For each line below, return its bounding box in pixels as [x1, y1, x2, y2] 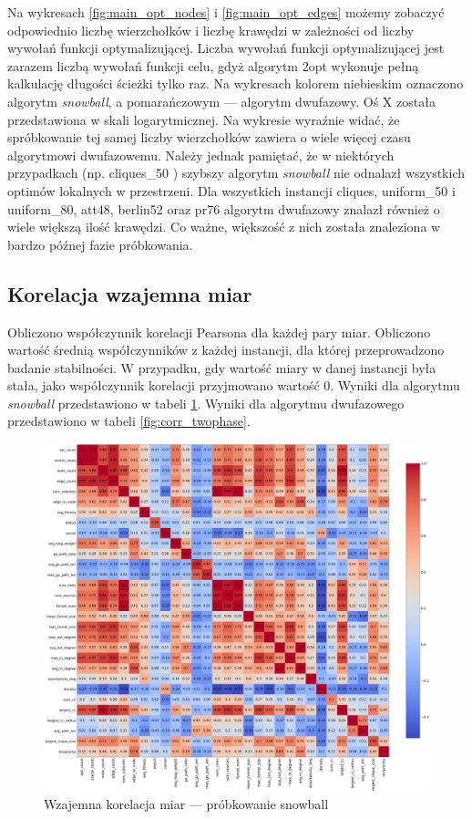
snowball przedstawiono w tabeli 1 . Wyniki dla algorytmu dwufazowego [7, 393, 405, 412]
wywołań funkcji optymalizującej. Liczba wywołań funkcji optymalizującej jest [7, 38, 445, 57]
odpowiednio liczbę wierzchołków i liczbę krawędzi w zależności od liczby [7, 20, 415, 39]
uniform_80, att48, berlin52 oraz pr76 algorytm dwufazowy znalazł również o [7, 199, 440, 218]
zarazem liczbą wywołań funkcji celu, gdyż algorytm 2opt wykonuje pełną [7, 56, 419, 75]
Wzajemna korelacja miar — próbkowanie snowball [44, 794, 329, 814]
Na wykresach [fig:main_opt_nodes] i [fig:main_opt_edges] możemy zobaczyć [7, 3, 445, 21]
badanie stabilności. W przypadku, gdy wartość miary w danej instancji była [7, 358, 436, 377]
